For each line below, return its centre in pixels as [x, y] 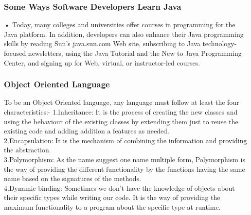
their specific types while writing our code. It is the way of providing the [112, 197]
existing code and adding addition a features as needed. [87, 131]
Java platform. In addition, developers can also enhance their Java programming [124, 34]
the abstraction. [27, 150]
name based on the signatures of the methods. [72, 178]
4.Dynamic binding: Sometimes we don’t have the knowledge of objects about [119, 188]
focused [15, 53]
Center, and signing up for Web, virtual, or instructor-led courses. [102, 62]
